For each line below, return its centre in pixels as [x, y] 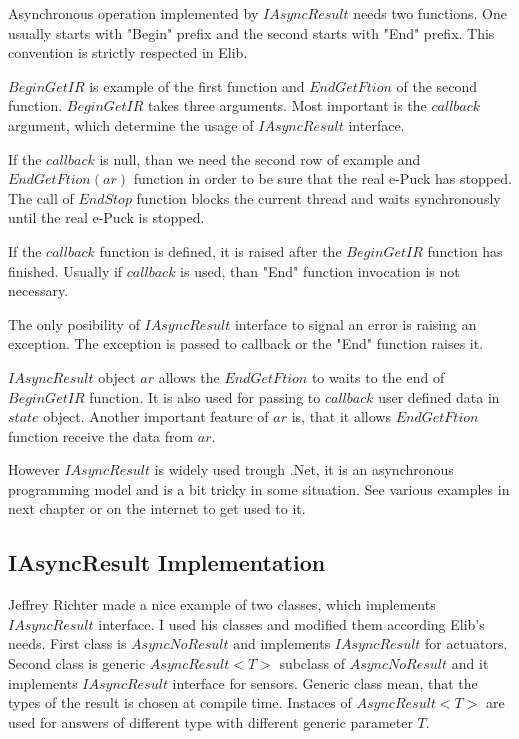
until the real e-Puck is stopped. [106, 217]
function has [465, 250]
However [34, 469]
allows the [189, 376]
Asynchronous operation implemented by [133, 13]
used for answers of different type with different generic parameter [210, 721]
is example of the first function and [197, 85]
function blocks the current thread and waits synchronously [318, 197]
